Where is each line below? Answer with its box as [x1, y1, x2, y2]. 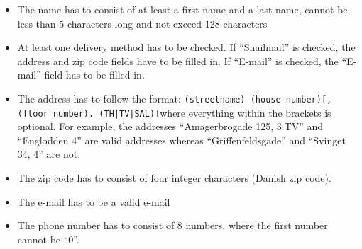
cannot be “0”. [17, 231, 79, 246]
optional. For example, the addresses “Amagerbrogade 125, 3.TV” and [17, 119, 324, 134]
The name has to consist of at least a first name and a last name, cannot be [17, 2, 348, 16]
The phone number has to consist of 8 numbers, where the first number [17, 218, 328, 233]
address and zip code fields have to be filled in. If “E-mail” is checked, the [17, 53, 339, 68]
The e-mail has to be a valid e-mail [17, 194, 170, 209]
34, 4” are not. [17, 146, 81, 161]
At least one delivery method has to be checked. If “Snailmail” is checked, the [17, 40, 356, 54]
